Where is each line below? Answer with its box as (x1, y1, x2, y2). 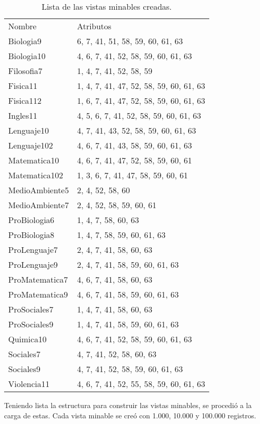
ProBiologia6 (8, 214, 54, 226)
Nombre (8, 20, 37, 32)
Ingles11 (8, 109, 37, 121)
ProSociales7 (8, 303, 53, 315)
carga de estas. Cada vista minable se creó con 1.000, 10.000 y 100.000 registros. (4, 410, 256, 420)
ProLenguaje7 (8, 244, 58, 255)
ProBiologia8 (8, 229, 54, 241)
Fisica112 (8, 95, 42, 106)
